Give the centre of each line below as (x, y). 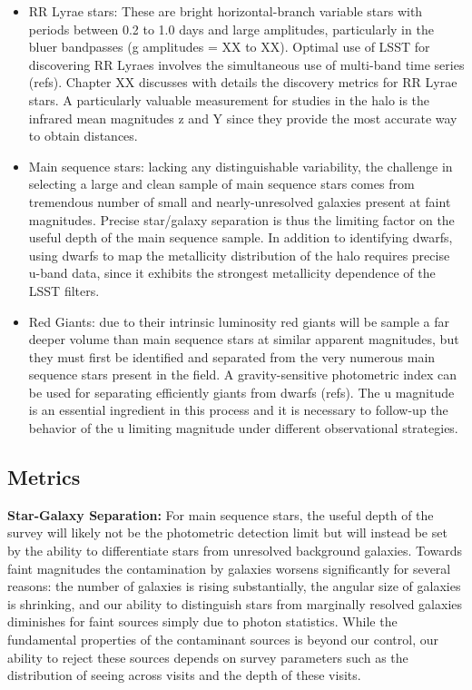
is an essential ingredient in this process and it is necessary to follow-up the (238, 410)
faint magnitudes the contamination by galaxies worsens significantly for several (229, 568)
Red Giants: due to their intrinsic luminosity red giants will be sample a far (239, 321)
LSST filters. (64, 290)
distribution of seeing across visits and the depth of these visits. (184, 675)
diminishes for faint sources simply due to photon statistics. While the (202, 621)
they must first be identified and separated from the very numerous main (232, 356)
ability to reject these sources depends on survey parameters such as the (208, 657)
